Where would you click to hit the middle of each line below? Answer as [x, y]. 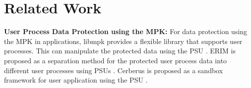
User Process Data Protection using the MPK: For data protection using [126, 31]
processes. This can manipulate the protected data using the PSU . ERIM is [120, 51]
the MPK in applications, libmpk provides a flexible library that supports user [123, 41]
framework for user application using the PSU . [76, 80]
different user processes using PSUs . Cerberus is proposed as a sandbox [114, 70]
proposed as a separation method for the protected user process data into [116, 60]
